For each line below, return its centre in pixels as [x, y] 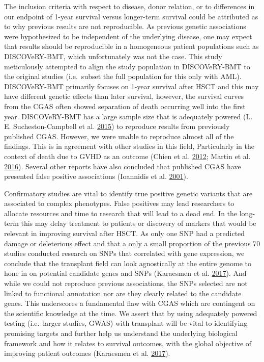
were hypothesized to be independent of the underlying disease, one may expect [128, 36]
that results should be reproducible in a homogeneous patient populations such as [131, 46]
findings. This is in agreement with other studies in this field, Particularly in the [129, 146]
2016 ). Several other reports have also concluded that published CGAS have [123, 166]
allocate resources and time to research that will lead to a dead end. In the [121, 213]
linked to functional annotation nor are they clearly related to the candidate [123, 293]
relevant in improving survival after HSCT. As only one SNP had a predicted [125, 233]
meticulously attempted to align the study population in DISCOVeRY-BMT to [127, 66]
